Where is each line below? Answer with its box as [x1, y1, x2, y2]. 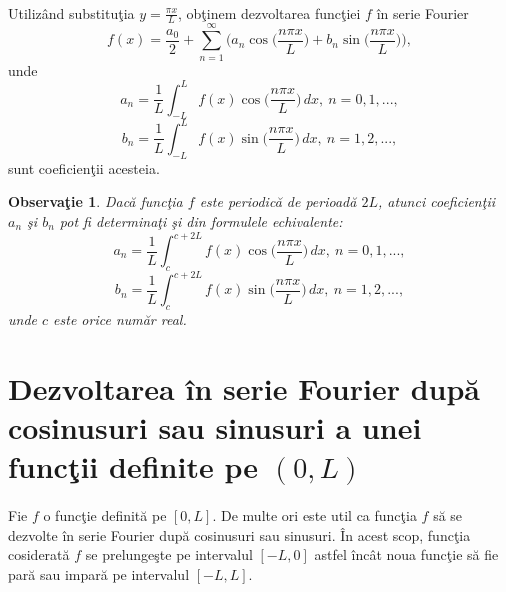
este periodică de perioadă [199, 191, 357, 212]
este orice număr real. [53, 309, 187, 330]
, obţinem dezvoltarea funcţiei [177, 2, 361, 23]
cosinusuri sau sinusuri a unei [8, 407, 422, 448]
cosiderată [8, 544, 70, 565]
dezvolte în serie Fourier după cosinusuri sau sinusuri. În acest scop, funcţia [8, 524, 471, 545]
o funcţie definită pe [43, 505, 167, 526]
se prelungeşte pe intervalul [85, 544, 253, 565]
